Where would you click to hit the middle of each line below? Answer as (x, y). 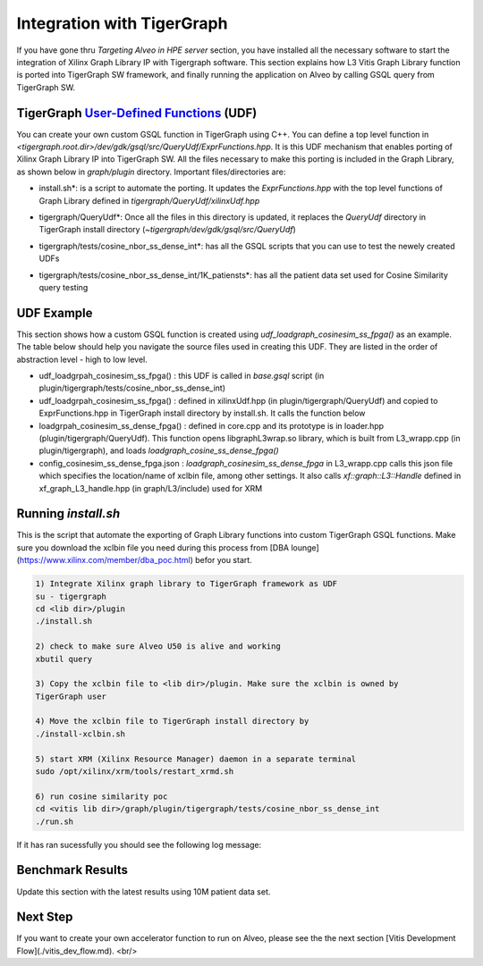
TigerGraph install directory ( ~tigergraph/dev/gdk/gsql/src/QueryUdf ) (168, 230)
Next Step (45, 917)
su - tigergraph (71, 596)
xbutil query (64, 659)
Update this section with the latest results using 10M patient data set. (144, 891)
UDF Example (55, 313)
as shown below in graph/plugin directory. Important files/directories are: (151, 172)
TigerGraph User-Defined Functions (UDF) (137, 113)
